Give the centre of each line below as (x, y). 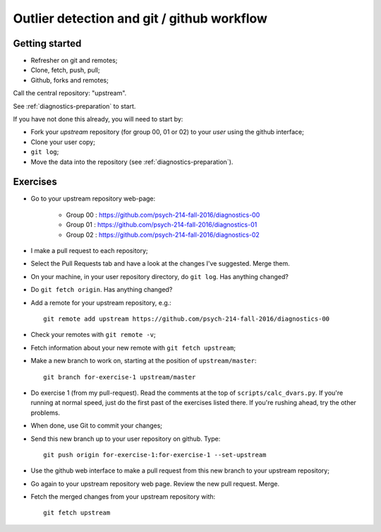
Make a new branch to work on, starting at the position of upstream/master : (144, 361)
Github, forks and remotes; (69, 80)
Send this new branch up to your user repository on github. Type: (126, 439)
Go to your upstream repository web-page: (93, 199)
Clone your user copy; (63, 142)
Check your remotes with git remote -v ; (93, 335)
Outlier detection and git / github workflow (140, 18)
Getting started (47, 43)
